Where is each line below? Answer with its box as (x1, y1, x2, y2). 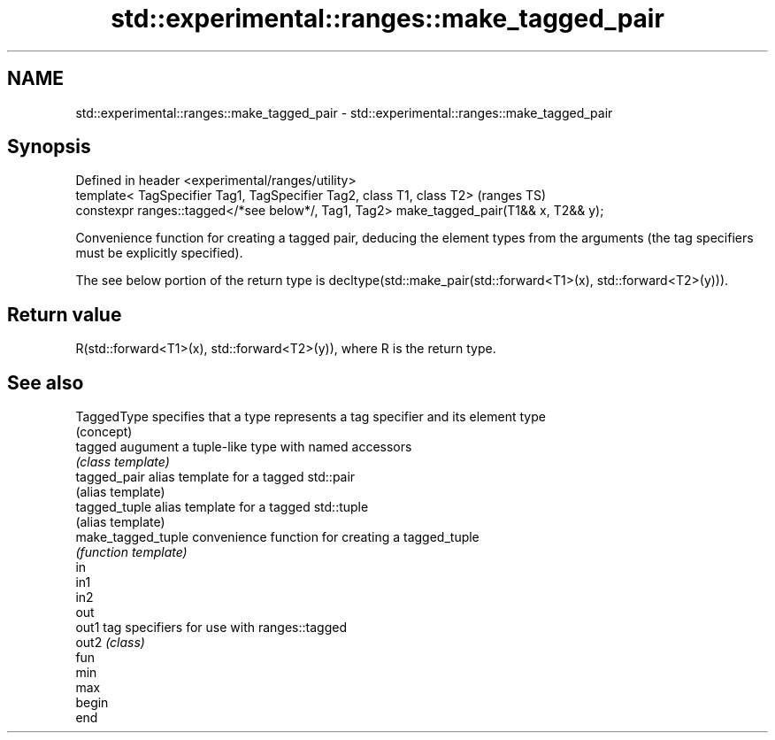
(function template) (75, 544, 188, 560)
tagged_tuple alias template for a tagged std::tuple (75, 499, 369, 515)
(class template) (75, 454, 170, 470)
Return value (7, 303, 122, 326)
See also (7, 371, 84, 394)
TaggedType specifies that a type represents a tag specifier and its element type (75, 409, 546, 425)
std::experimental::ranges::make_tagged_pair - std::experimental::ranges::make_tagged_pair (75, 104, 613, 120)
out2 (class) (75, 635, 145, 651)
